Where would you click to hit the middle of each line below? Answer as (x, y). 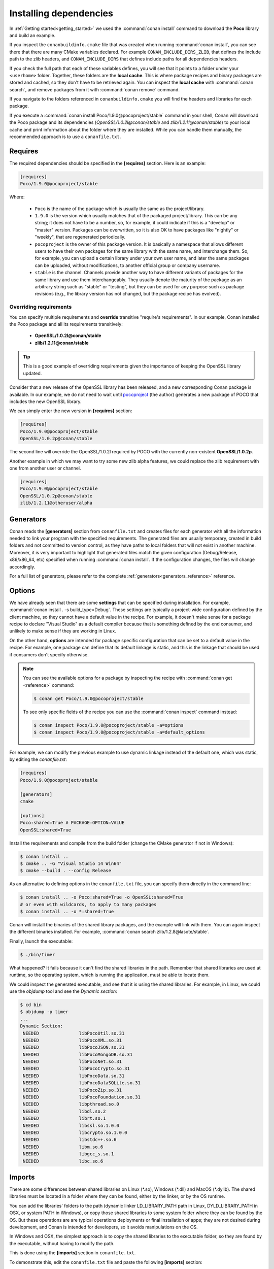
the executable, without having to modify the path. (62, 1243)
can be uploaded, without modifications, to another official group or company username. (128, 265)
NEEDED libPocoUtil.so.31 (74, 1033)
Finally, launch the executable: (41, 941)
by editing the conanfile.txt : (38, 759)
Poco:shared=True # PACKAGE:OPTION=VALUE (72, 823)
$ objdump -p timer (44, 1012)
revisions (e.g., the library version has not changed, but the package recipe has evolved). (128, 294)
